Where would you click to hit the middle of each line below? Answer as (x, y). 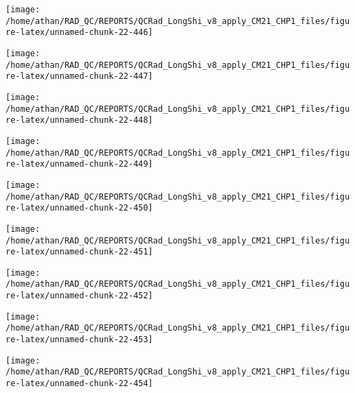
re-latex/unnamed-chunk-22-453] (79, 340)
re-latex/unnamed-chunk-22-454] (79, 384)
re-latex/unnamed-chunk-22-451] (79, 252)
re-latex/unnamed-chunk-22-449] (79, 164)
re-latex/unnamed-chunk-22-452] (79, 296)
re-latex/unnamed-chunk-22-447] (79, 76)
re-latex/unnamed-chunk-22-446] (79, 33)
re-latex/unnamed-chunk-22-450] (79, 208)
